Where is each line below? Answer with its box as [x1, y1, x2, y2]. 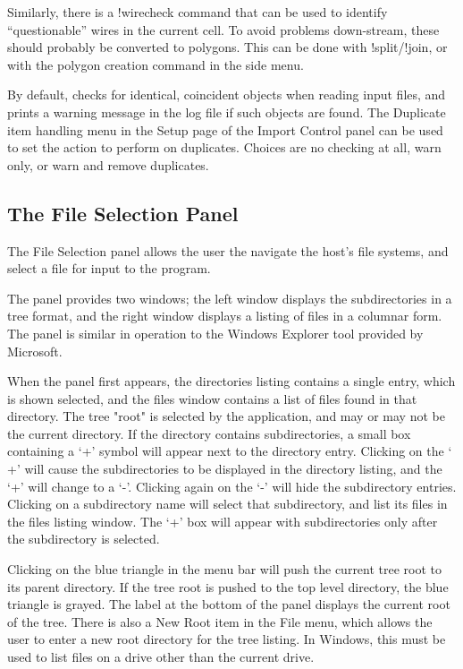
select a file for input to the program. [7, 259, 211, 278]
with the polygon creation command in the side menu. [7, 55, 304, 73]
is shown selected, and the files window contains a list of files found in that [7, 389, 417, 407]
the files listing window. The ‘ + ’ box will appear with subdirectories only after [7, 511, 438, 530]
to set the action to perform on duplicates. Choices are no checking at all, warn [7, 138, 442, 157]
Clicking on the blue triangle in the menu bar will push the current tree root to [7, 560, 442, 579]
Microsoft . [7, 341, 63, 360]
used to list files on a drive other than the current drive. [7, 648, 315, 666]
